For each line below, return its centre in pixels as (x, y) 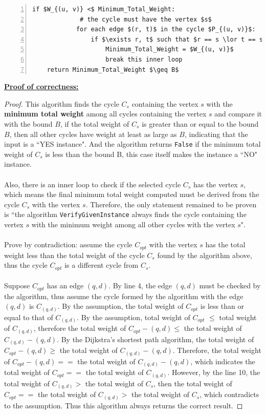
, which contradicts (229, 394)
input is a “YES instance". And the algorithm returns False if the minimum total (132, 144)
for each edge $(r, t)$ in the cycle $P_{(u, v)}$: (166, 29)
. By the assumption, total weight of (134, 317)
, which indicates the (223, 361)
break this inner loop (144, 59)
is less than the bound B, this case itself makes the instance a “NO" (151, 154)
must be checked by (230, 285)
